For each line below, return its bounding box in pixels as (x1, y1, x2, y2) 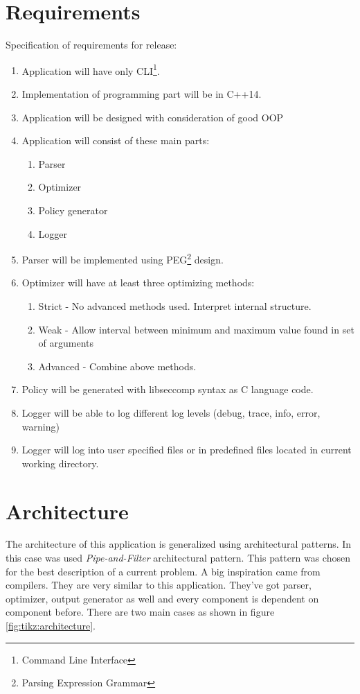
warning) (21, 419, 60, 433)
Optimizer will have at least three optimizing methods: (21, 275, 255, 290)
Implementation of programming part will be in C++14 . (21, 86, 262, 101)
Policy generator (38, 202, 108, 217)
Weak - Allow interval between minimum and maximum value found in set (38, 322, 354, 336)
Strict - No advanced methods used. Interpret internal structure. (38, 298, 312, 313)
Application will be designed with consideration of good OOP (21, 110, 284, 124)
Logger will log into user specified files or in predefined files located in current (21, 442, 352, 457)
